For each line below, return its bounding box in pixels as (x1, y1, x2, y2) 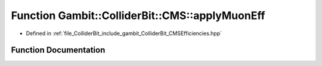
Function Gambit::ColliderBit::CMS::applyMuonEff (11, 9, 265, 22)
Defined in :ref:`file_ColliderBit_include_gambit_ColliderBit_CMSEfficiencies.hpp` (26, 30, 222, 37)
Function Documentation (11, 45, 106, 55)
